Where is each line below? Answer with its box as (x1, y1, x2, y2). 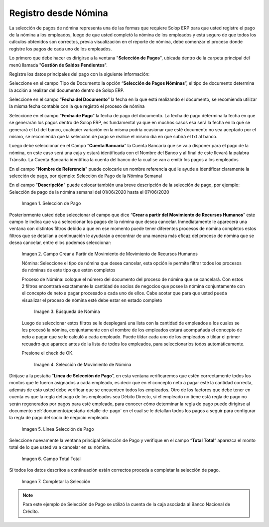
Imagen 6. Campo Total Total (21, 456, 81, 462)
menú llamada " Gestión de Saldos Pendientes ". (9, 62, 108, 68)
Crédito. (22, 508, 39, 514)
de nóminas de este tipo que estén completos (21, 267, 116, 273)
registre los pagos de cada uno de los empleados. (9, 45, 112, 52)
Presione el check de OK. (21, 350, 74, 356)
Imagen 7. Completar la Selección (21, 478, 91, 484)
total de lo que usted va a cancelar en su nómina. (9, 444, 111, 450)
